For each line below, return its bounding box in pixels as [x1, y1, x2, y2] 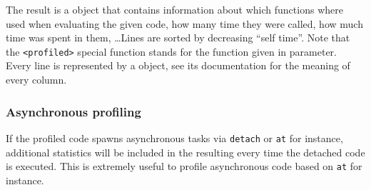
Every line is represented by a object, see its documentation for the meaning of [6, 58, 350, 73]
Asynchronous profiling [6, 102, 141, 120]
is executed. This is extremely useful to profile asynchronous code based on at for [6, 159, 362, 174]
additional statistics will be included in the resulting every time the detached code [6, 144, 365, 159]
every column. [6, 72, 67, 87]
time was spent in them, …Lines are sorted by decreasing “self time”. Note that [6, 30, 350, 45]
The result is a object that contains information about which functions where [6, 2, 343, 16]
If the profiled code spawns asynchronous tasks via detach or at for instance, [6, 130, 343, 145]
